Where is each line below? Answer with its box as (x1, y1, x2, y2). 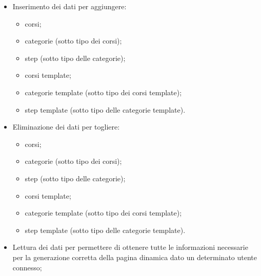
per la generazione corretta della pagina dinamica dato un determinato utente (12, 251, 257, 262)
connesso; (12, 262, 42, 272)
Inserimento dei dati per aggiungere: (12, 1, 127, 11)
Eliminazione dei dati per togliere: (12, 121, 120, 132)
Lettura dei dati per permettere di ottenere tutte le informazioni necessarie (12, 242, 248, 252)
